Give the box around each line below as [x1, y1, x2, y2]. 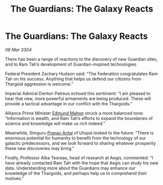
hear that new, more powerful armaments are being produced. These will [5, 96, 151, 101]
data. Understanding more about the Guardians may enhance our [5, 165, 136, 171]
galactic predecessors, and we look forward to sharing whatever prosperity [5, 140, 156, 146]
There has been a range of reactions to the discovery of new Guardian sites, [5, 56, 158, 62]
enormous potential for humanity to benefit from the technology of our [5, 135, 146, 141]
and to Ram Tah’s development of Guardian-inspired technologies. [5, 61, 138, 67]
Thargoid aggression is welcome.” [5, 81, 73, 87]
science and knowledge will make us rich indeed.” [5, 120, 106, 126]
